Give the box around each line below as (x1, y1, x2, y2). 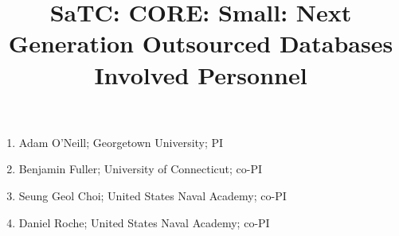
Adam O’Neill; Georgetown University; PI (18, 133, 224, 150)
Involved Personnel (94, 58, 307, 91)
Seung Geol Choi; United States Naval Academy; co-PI (18, 187, 287, 203)
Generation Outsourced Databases (8, 27, 393, 60)
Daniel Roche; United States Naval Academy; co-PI (18, 214, 270, 230)
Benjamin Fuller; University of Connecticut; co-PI (18, 161, 263, 177)
